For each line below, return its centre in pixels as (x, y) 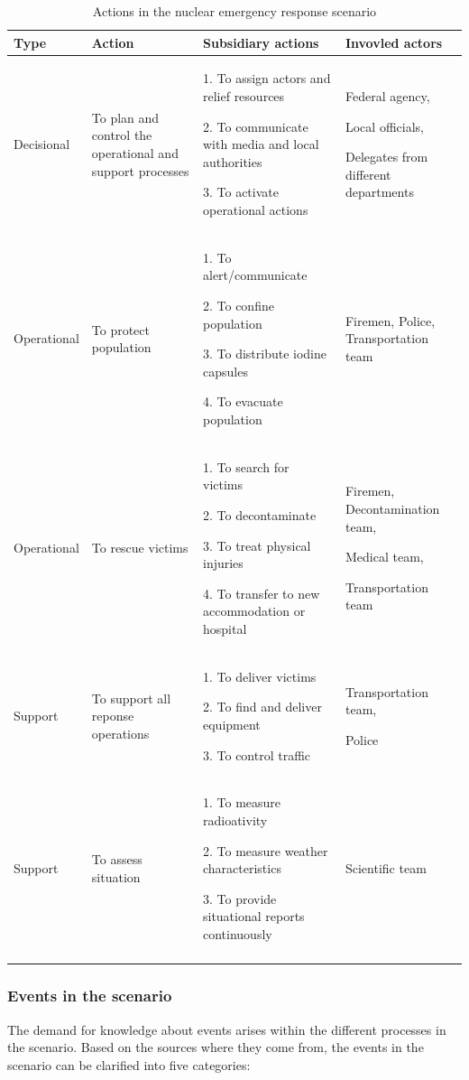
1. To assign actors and (267, 78)
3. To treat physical (257, 545)
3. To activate (240, 192)
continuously (237, 934)
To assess (117, 859)
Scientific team (386, 868)
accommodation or (254, 611)
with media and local (261, 144)
